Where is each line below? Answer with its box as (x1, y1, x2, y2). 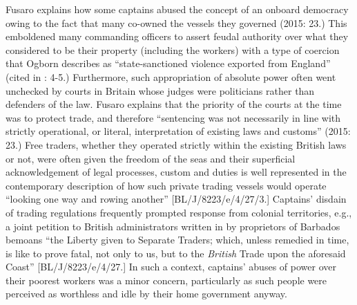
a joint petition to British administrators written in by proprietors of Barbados (6, 219, 340, 233)
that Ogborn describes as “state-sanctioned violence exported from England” (6, 56, 331, 71)
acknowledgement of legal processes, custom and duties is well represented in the (6, 165, 347, 179)
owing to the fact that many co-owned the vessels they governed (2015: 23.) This (6, 15, 347, 30)
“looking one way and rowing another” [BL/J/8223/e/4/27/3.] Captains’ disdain (6, 192, 347, 206)
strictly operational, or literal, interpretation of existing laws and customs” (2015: (6, 124, 351, 138)
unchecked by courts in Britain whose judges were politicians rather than (6, 83, 315, 98)
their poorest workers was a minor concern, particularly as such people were (6, 272, 327, 287)
